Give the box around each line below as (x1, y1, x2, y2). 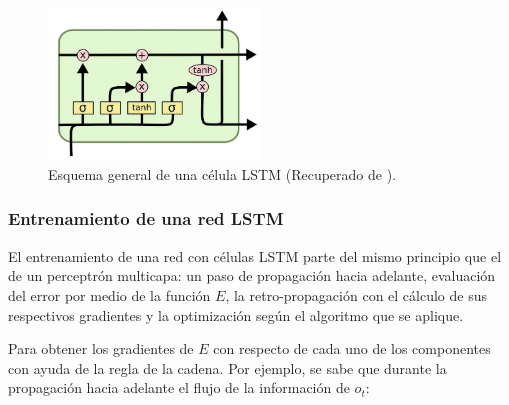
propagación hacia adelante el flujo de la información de (8, 377, 350, 398)
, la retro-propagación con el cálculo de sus (225, 284, 487, 305)
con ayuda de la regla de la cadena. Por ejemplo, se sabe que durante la (8, 357, 447, 378)
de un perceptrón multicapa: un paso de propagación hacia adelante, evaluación (8, 265, 496, 286)
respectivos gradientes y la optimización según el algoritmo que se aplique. (8, 304, 464, 325)
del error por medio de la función (8, 284, 211, 305)
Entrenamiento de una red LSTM (8, 206, 284, 231)
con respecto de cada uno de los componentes (213, 338, 491, 359)
